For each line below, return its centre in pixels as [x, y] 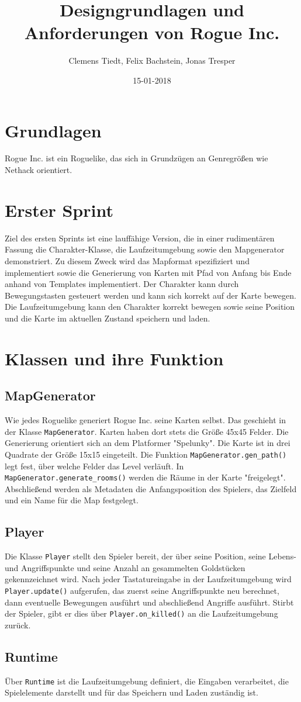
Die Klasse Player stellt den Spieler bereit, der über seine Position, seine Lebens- [150, 556]
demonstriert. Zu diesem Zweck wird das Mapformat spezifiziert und [127, 260]
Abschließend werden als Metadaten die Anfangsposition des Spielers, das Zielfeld [151, 488]
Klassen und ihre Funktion [114, 358]
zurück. [18, 625]
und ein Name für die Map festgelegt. [72, 500]
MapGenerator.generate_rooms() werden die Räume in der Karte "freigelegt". [145, 477]
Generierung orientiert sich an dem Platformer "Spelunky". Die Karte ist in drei [148, 443]
